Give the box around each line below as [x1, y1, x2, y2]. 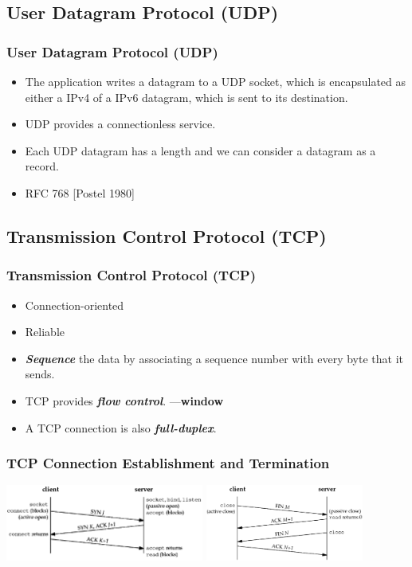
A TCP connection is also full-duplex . [25, 419, 217, 436]
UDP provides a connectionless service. [25, 115, 216, 132]
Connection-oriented [25, 296, 124, 313]
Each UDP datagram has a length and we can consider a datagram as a [25, 142, 376, 158]
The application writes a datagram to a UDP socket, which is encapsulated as [25, 73, 406, 89]
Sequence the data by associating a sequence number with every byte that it [25, 350, 404, 366]
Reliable [25, 323, 65, 340]
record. [25, 158, 59, 174]
